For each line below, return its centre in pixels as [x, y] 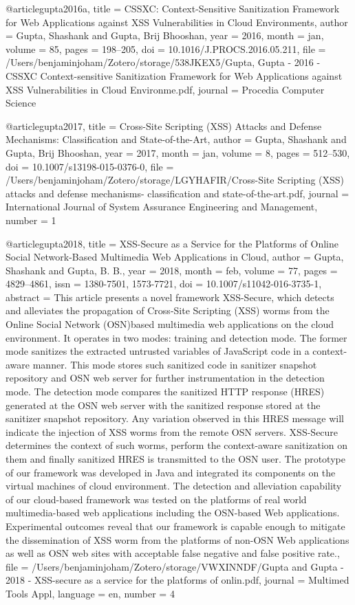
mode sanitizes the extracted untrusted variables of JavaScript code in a [158, 351]
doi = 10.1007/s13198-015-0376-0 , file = [90, 166]
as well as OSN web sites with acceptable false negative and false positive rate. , [173, 553]
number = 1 [31, 220]
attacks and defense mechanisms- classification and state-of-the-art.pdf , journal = [177, 193]
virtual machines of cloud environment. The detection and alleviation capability [174, 486]
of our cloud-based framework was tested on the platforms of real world [156, 499]
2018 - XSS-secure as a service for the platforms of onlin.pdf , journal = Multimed [177, 580]
